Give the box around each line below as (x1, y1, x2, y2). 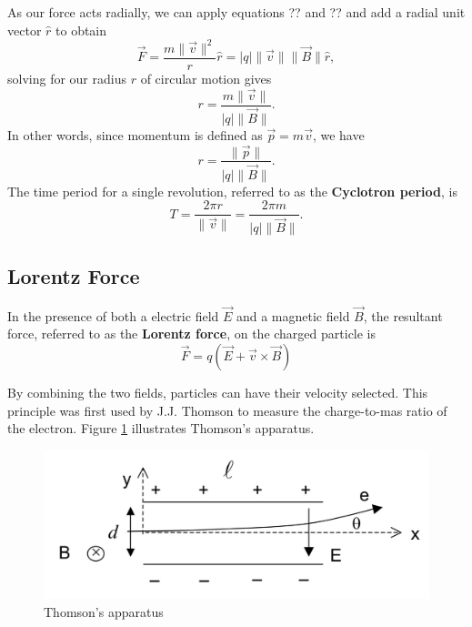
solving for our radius (7, 68, 126, 87)
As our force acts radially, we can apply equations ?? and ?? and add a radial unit (7, 3, 466, 21)
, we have (312, 125, 365, 144)
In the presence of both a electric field (7, 306, 219, 325)
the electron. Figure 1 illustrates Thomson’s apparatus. (7, 419, 315, 438)
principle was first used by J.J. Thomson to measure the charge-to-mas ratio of (7, 400, 447, 420)
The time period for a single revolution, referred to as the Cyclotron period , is (7, 181, 457, 200)
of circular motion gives (140, 68, 272, 87)
